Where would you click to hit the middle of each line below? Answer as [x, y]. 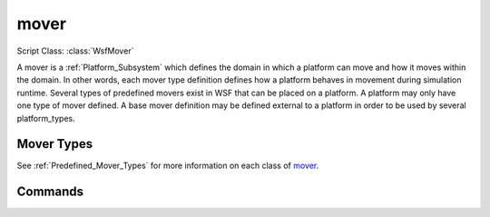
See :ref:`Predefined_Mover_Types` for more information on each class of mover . [168, 166]
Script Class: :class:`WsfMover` [75, 51]
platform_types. [46, 118]
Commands [50, 192]
